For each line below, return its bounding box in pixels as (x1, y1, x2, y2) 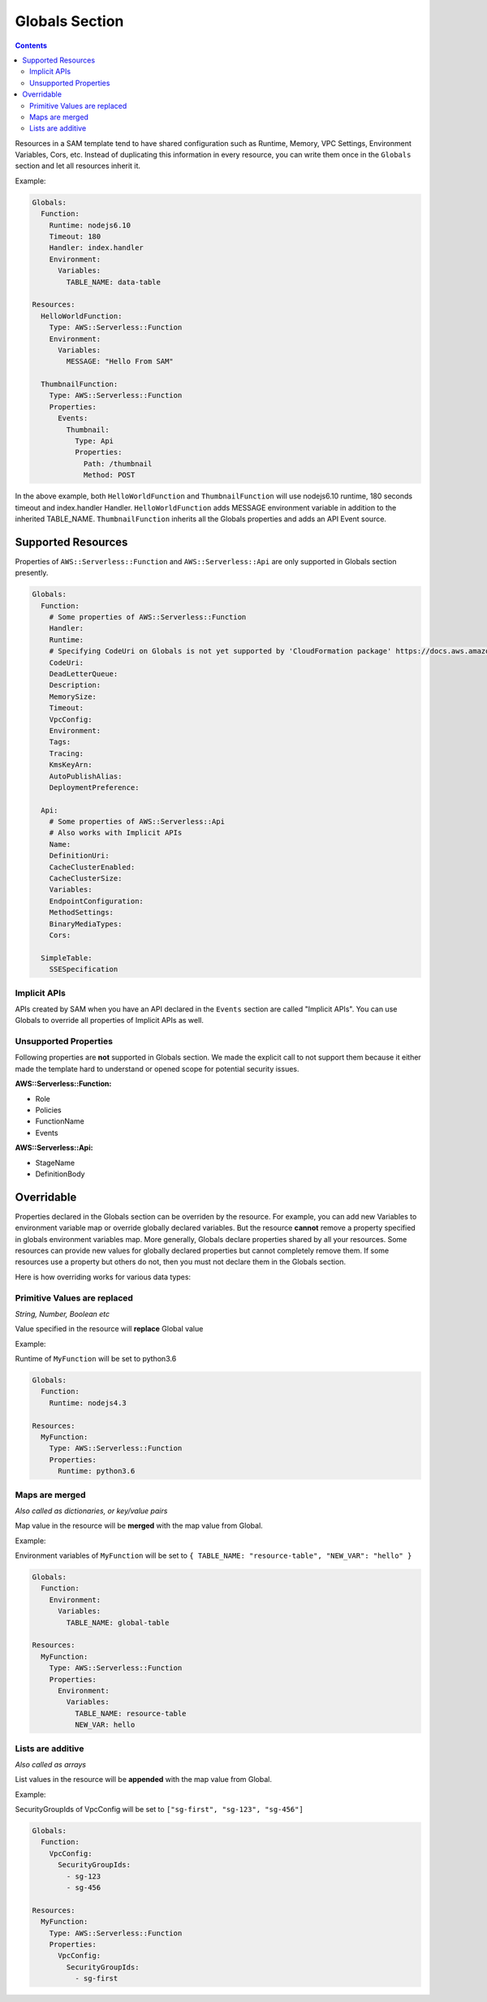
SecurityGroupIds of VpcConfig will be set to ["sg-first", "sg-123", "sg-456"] (15, 1805, 304, 1814)
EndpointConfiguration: (49, 896, 144, 905)
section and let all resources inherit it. (15, 161, 141, 170)
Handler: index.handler (49, 244, 144, 252)
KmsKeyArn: (49, 760, 93, 770)
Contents (15, 41, 48, 50)
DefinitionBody (35, 1169, 85, 1179)
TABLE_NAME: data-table (66, 277, 162, 287)
